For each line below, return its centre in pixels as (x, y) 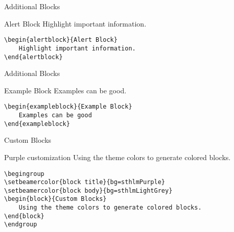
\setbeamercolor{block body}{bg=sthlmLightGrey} (88, 190)
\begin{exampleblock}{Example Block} (68, 107)
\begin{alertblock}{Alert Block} (61, 40)
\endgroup (21, 225)
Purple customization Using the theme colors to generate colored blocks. (118, 157)
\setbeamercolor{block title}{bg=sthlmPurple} (85, 182)
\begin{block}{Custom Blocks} (55, 199)
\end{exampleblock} (37, 124)
